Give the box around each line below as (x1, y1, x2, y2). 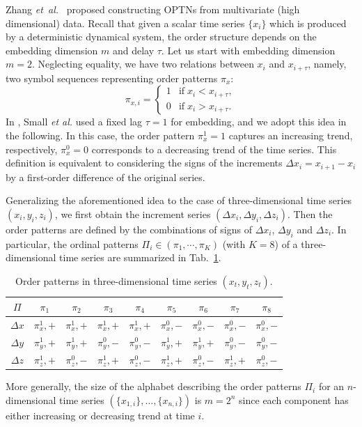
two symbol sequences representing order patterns (6, 70, 218, 85)
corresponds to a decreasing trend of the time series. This (91, 141, 337, 156)
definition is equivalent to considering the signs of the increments (6, 155, 283, 170)
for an (318, 379, 345, 394)
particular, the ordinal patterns (6, 236, 139, 251)
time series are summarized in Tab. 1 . (59, 250, 221, 265)
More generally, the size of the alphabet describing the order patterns (6, 379, 301, 394)
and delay (112, 42, 155, 57)
